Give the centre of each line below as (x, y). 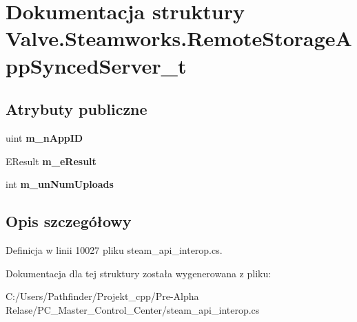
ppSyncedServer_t (96, 65)
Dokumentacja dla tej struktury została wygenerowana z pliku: (139, 273)
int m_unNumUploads (60, 184)
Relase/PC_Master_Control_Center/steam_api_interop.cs (133, 309)
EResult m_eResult (51, 161)
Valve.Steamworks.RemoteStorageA (179, 38)
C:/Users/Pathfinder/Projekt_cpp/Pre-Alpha (102, 296)
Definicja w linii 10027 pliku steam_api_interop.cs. (114, 249)
